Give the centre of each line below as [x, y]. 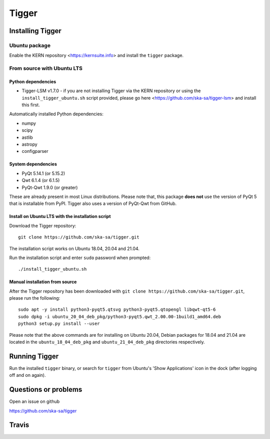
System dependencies [33, 164]
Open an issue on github [34, 401]
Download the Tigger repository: [43, 226]
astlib [27, 137]
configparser [35, 151]
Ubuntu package [30, 45]
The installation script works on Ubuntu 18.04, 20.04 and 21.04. [74, 249]
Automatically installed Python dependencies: [56, 114]
